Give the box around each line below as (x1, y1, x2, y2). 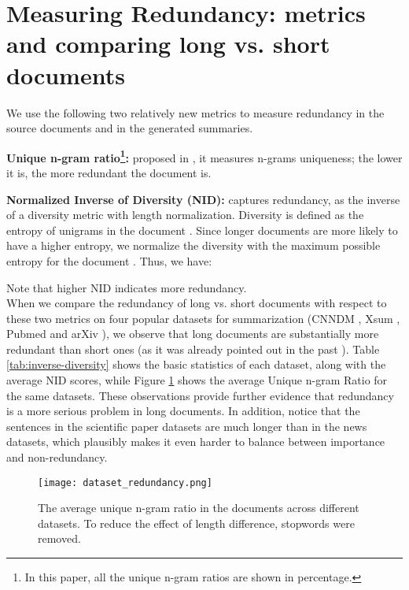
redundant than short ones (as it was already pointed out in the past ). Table (6, 340, 380, 357)
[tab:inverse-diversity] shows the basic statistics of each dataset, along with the (6, 356, 386, 373)
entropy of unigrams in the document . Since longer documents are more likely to (6, 221, 398, 238)
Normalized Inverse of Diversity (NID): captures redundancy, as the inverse (6, 191, 400, 207)
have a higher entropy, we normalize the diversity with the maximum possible (6, 237, 381, 254)
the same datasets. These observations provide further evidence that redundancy (6, 387, 394, 403)
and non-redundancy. (6, 449, 108, 466)
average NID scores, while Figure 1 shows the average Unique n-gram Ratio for (6, 372, 388, 388)
